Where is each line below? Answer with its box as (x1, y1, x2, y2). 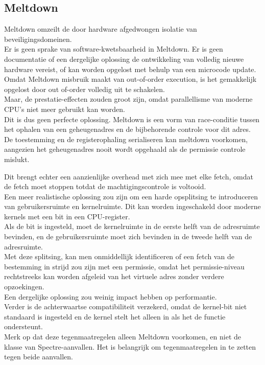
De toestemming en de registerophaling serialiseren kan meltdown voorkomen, (4, 133, 248, 144)
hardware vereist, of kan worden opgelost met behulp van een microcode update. (4, 63, 256, 74)
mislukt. (4, 153, 30, 164)
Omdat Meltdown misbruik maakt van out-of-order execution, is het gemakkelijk (4, 74, 257, 84)
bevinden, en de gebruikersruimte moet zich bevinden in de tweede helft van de (4, 231, 252, 242)
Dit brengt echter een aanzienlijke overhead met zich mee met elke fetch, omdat (4, 171, 253, 181)
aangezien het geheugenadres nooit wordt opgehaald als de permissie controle (4, 144, 246, 154)
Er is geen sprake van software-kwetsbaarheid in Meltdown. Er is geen (4, 43, 223, 54)
